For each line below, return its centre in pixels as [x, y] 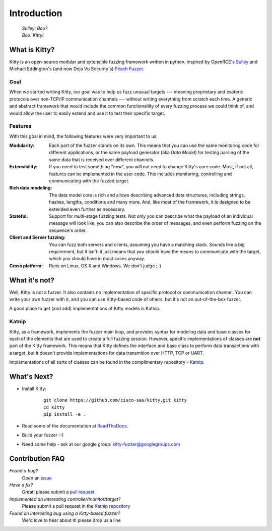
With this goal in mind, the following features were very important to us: [84, 136]
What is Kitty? [32, 50]
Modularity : [22, 146]
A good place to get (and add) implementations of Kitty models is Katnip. [85, 309]
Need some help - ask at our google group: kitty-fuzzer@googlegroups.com [101, 444]
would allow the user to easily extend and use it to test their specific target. [87, 113]
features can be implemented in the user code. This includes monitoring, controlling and [141, 174]
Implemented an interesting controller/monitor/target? [65, 499]
